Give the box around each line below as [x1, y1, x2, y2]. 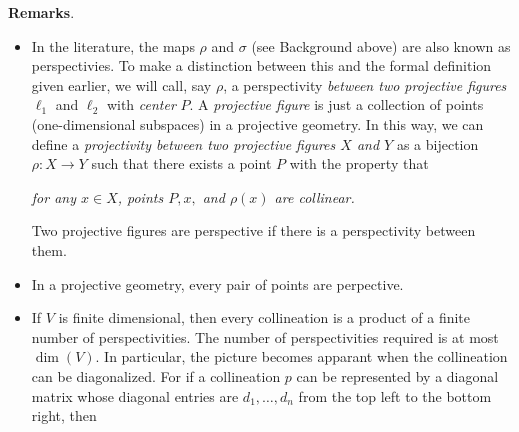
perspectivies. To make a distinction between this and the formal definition [31, 55, 492, 76]
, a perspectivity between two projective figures [223, 74, 507, 95]
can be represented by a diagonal [296, 365, 499, 386]
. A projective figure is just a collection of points [189, 94, 484, 115]
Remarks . [8, 2, 75, 22]
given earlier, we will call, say [31, 74, 212, 95]
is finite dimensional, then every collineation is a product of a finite [58, 307, 471, 328]
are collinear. [274, 186, 355, 207]
